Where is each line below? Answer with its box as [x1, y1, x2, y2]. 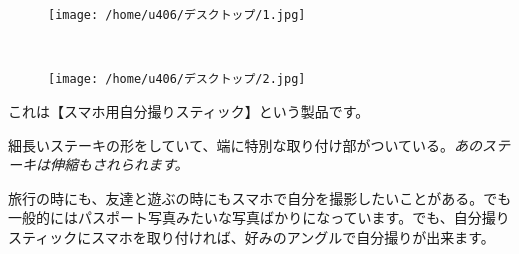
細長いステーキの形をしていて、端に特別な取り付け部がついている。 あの [8, 134, 483, 155]
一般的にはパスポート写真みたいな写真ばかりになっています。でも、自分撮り [8, 207, 510, 228]
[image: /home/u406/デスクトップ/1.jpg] [48, 8, 306, 22]
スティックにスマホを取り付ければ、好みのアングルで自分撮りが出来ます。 [8, 226, 495, 247]
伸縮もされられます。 [49, 154, 189, 175]
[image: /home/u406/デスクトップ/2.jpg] [48, 72, 306, 87]
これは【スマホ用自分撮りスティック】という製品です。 [8, 100, 370, 121]
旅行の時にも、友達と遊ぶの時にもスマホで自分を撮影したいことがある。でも [8, 187, 512, 208]
